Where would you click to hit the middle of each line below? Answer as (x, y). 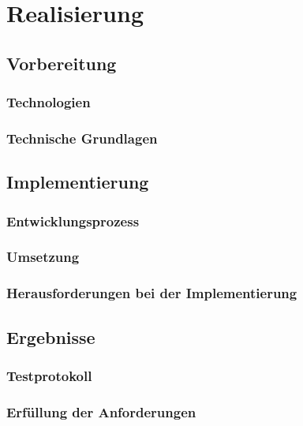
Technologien (49, 102)
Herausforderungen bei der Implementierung (152, 293)
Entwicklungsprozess (73, 220)
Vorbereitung (62, 63)
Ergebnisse (51, 336)
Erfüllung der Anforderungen (101, 411)
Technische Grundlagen (82, 138)
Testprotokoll (49, 375)
